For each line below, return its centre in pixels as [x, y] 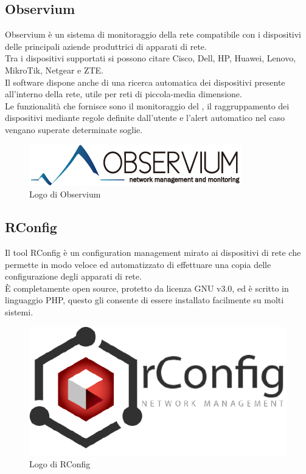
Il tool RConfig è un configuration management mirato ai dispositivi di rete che [153, 252]
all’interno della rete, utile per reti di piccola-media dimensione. [123, 94]
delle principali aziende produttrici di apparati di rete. [106, 46]
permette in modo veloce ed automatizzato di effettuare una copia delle [138, 264]
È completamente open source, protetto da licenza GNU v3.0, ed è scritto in [147, 288]
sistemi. [19, 311]
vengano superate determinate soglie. [74, 129]
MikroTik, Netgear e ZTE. [54, 70]
